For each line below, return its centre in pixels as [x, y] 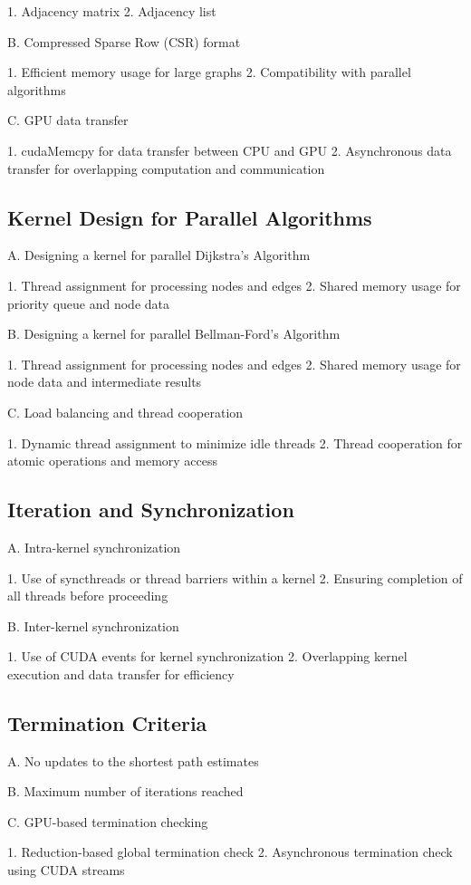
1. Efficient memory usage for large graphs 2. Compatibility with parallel [209, 72]
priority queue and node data [89, 303]
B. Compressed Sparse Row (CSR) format [124, 41]
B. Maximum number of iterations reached [125, 791]
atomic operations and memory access [113, 461]
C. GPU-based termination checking [108, 821]
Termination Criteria [107, 722]
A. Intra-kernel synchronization [94, 547]
